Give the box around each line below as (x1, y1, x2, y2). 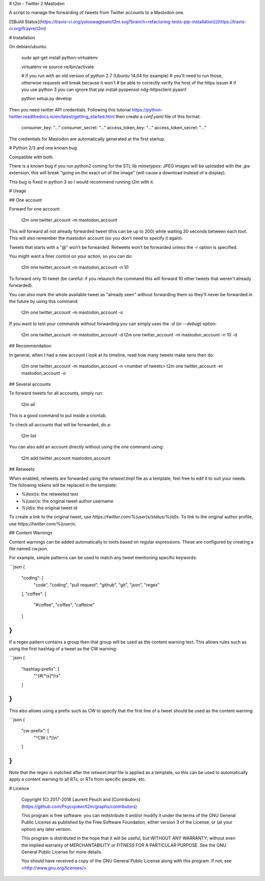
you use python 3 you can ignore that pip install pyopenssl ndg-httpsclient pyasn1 (21, 86, 186, 92)
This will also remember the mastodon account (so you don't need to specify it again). (9, 235, 184, 241)
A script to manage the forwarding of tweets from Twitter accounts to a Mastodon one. (9, 10, 185, 16)
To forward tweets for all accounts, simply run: (9, 390, 104, 396)
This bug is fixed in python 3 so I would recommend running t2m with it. (9, 179, 155, 185)
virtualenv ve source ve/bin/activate (21, 64, 94, 70)
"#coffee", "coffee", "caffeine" (33, 602, 95, 608)
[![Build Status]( (9, 19, 41, 25)
